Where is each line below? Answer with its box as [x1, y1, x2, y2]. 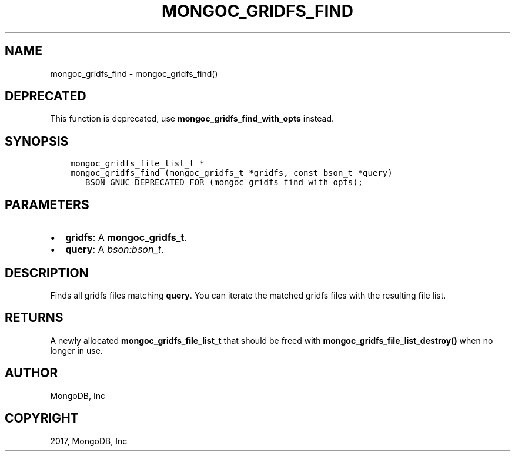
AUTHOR [5, 366, 58, 381]
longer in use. [50, 345, 103, 356]
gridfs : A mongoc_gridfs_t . [65, 232, 187, 244]
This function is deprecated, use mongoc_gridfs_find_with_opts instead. [50, 113, 334, 124]
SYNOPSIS [5, 133, 69, 149]
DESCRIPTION [5, 265, 89, 280]
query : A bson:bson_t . [65, 243, 164, 256]
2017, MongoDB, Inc [50, 435, 128, 446]
